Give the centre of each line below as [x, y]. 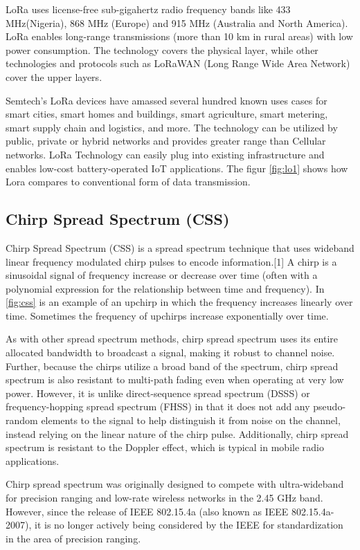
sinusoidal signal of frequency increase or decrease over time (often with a [162, 275]
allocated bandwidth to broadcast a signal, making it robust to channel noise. [170, 352]
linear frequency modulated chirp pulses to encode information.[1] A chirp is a [171, 261]
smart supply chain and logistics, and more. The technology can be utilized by [172, 127]
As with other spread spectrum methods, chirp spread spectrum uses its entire [172, 339]
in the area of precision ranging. [73, 538]
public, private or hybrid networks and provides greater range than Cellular [166, 141]
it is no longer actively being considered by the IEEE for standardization [189, 525]
